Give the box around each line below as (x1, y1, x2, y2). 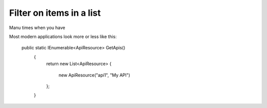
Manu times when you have (9, 25, 65, 31)
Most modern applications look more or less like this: (9, 34, 117, 39)
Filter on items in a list (9, 7, 101, 18)
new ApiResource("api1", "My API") (58, 72, 131, 78)
